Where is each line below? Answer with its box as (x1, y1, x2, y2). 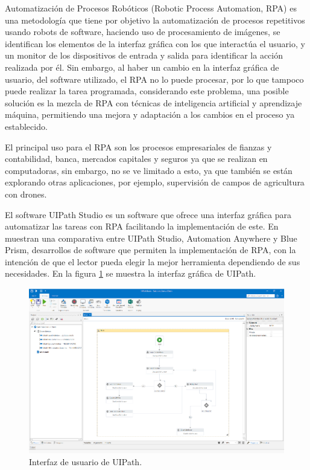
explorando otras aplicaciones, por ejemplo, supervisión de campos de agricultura (5, 176, 305, 188)
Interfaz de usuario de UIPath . (29, 455, 142, 468)
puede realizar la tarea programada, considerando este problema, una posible (5, 85, 289, 97)
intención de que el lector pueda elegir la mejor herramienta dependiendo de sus (5, 255, 300, 268)
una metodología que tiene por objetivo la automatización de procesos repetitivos (5, 13, 305, 26)
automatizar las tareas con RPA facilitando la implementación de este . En (5, 220, 279, 233)
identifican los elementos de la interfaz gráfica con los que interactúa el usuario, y (5, 37, 305, 50)
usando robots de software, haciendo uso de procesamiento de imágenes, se (5, 25, 280, 38)
